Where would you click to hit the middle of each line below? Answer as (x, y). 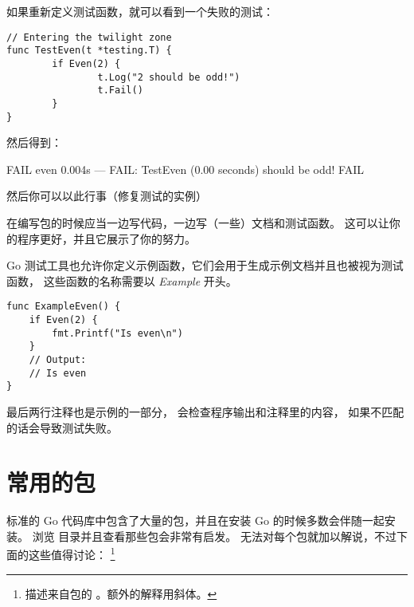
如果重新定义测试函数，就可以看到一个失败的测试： (140, 11)
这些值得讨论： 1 (72, 554)
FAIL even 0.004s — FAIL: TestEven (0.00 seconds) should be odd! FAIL (185, 169)
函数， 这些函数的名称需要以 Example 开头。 (122, 280)
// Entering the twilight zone (89, 37)
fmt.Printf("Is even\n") (117, 333)
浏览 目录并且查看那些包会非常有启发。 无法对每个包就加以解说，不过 (214, 536)
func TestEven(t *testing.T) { (89, 51)
